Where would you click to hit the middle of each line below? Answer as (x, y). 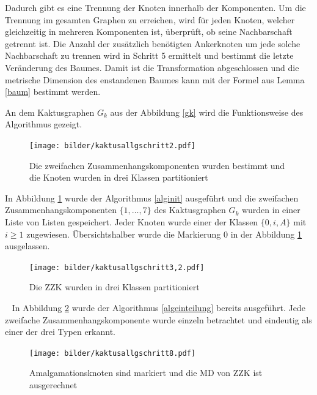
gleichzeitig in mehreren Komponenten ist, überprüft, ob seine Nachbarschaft (149, 32)
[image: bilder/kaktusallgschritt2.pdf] (113, 145)
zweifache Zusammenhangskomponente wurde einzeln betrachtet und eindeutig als (158, 319)
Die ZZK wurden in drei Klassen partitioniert (115, 287)
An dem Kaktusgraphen (50, 112)
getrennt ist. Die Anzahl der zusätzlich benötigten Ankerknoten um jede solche (153, 43)
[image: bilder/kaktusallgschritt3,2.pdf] (117, 267)
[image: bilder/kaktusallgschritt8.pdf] (113, 353)
